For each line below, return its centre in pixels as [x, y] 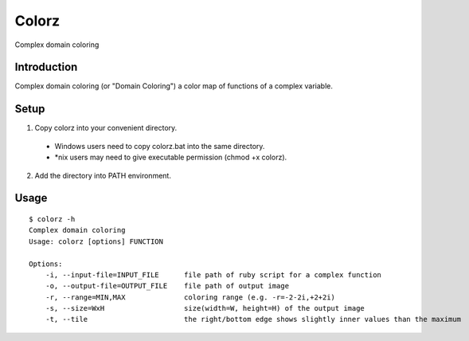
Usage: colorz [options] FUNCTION [96, 241]
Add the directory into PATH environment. [103, 175]
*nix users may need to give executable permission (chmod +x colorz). [171, 157]
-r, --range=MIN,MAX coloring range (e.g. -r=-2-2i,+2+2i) [190, 297]
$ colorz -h [52, 219]
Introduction [46, 67]
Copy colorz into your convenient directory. [106, 128]
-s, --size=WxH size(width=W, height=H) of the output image [205, 308]
